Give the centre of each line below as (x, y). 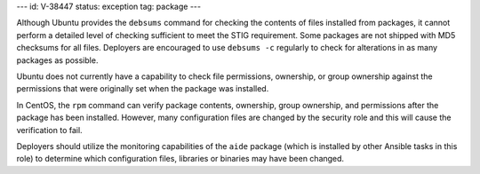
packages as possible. (57, 60)
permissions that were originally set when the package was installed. (143, 89)
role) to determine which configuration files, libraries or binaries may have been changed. (180, 159)
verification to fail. (50, 130)
